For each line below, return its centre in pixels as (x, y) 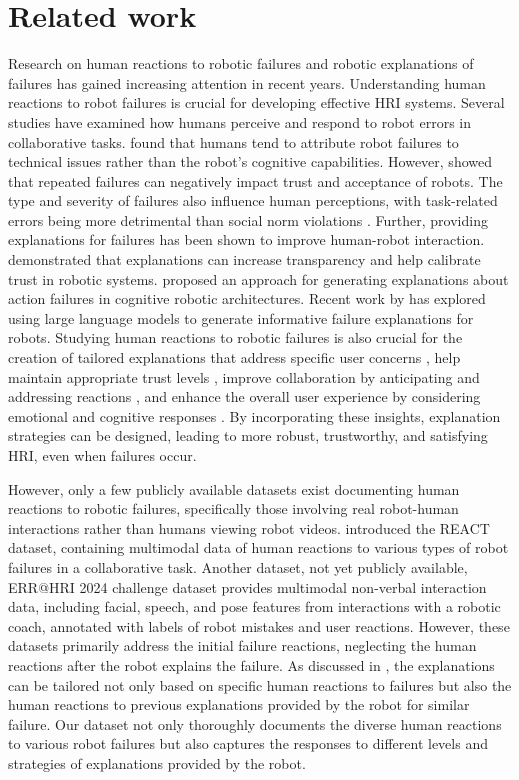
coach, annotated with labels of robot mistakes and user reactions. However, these (259, 625)
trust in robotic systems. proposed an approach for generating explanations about (258, 278)
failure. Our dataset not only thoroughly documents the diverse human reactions (255, 723)
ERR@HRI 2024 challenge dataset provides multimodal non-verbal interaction (247, 586)
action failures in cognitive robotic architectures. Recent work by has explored (247, 298)
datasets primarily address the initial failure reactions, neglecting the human (242, 645)
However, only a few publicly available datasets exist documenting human (234, 488)
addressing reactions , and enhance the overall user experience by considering (244, 396)
